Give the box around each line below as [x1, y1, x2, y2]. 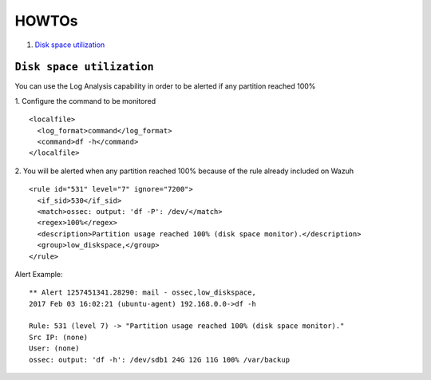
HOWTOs [14, 12, 78, 30]
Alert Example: [14, 269, 63, 279]
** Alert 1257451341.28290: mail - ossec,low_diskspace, [29, 288, 257, 297]
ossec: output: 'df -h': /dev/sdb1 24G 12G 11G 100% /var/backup [29, 355, 291, 364]
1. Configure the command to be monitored [14, 96, 156, 105]
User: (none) [29, 344, 80, 353]
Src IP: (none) [29, 332, 89, 342]
